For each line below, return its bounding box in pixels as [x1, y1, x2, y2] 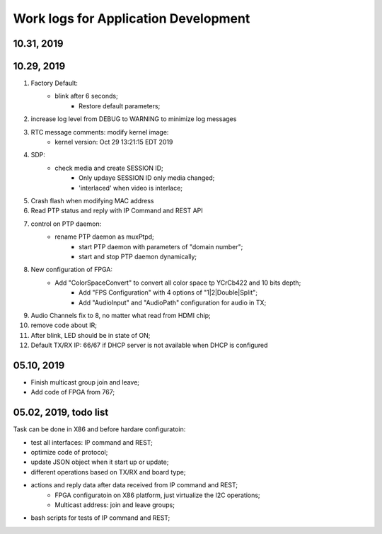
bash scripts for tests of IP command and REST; [30, 513, 170, 522]
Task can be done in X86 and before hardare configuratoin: [13, 425, 186, 433]
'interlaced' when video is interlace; [79, 183, 183, 192]
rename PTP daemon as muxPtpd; [54, 232, 155, 241]
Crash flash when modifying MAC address [30, 196, 154, 205]
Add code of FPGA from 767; [30, 388, 115, 397]
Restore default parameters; [79, 101, 161, 110]
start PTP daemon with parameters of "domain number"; [79, 242, 243, 251]
